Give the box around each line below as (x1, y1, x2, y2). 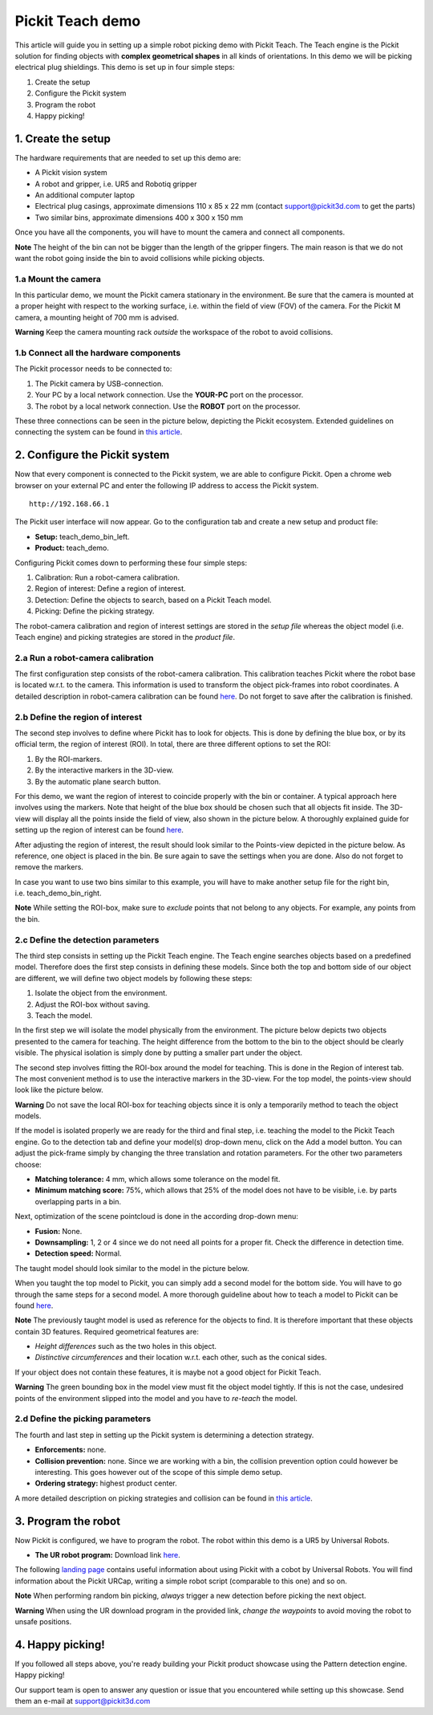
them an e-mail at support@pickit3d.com (14, 1697, 151, 1706)
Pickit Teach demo (14, 12, 141, 30)
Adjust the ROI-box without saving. (34, 1000, 151, 1009)
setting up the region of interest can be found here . (14, 825, 184, 835)
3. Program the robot (14, 1514, 120, 1528)
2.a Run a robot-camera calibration (14, 652, 154, 663)
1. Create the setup (14, 132, 111, 145)
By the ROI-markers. (34, 754, 103, 764)
